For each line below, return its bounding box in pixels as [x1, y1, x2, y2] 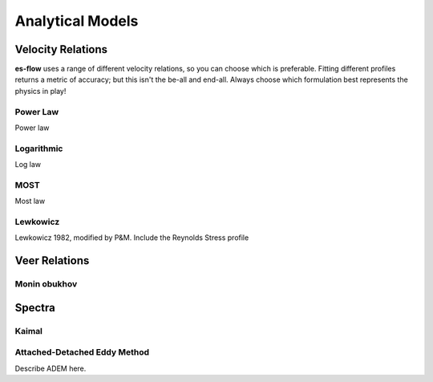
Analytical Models [14, 12, 139, 30]
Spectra [14, 301, 56, 315]
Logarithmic [14, 143, 63, 154]
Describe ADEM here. [14, 364, 87, 373]
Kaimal [14, 325, 43, 336]
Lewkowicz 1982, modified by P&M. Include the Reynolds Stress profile [14, 233, 249, 242]
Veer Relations [14, 254, 90, 268]
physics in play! [14, 86, 67, 95]
